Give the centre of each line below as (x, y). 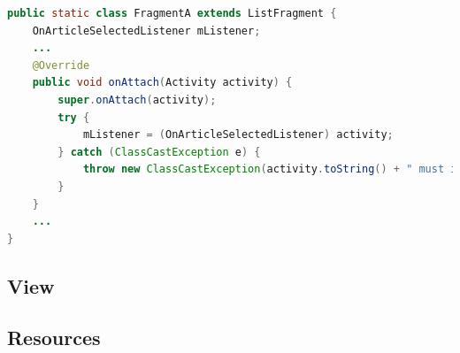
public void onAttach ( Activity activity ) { (162, 83)
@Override (61, 65)
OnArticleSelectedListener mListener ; (146, 31)
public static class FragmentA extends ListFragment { (172, 13)
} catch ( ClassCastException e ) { (159, 152)
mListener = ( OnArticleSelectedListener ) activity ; (238, 135)
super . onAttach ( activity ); (137, 100)
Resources (54, 338)
